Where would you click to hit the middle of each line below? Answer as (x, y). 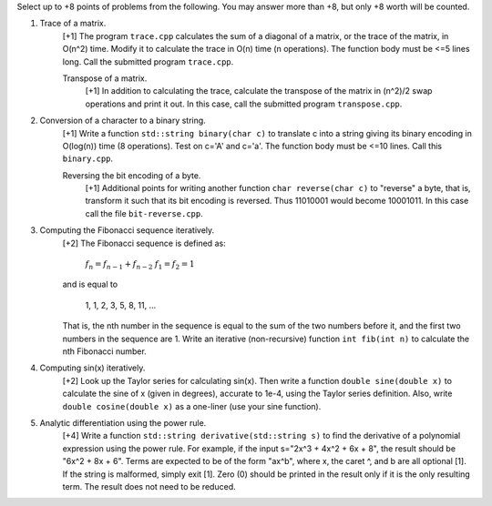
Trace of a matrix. (73, 24)
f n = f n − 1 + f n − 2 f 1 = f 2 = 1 (140, 265)
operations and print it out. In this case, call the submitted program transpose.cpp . (244, 104)
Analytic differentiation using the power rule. (123, 422)
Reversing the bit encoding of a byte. (132, 175)
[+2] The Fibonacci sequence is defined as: (144, 243)
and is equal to (90, 284)
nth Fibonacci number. (105, 351)
